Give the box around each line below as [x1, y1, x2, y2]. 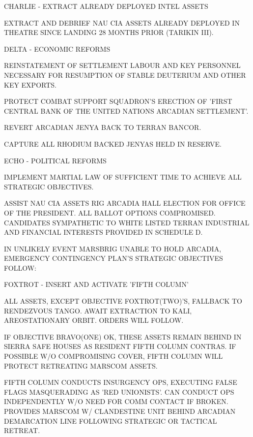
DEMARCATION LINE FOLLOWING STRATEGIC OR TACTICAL [4, 415, 217, 426]
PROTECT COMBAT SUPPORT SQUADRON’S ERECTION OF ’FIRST [4, 96, 232, 106]
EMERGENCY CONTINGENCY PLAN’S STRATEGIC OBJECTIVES [4, 253, 223, 263]
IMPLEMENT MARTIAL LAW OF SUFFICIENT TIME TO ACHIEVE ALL [4, 172, 242, 182]
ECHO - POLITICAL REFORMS [4, 155, 107, 165]
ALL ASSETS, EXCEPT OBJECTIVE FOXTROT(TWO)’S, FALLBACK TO [4, 296, 242, 306]
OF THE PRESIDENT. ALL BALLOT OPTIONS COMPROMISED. [4, 207, 216, 218]
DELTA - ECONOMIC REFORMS [4, 43, 111, 54]
